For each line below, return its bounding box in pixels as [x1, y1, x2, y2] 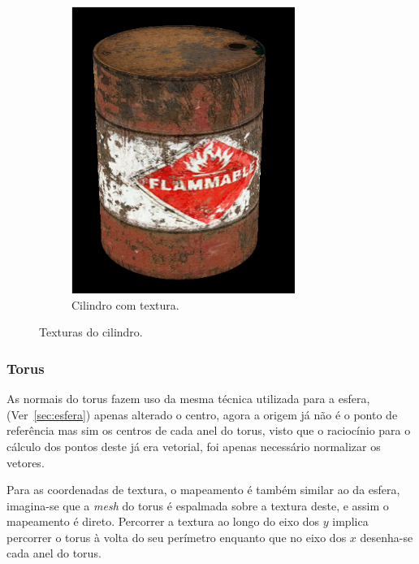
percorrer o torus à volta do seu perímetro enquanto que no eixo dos [6, 528, 347, 545]
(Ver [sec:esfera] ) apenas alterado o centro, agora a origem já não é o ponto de [6, 406, 398, 423]
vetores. [6, 453, 45, 471]
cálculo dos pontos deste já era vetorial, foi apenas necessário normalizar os [6, 437, 381, 454]
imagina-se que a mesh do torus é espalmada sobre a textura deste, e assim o [6, 497, 389, 514]
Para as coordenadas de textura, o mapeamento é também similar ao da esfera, [6, 481, 400, 498]
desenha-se [360, 528, 413, 545]
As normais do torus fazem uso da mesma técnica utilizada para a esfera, [6, 390, 370, 407]
